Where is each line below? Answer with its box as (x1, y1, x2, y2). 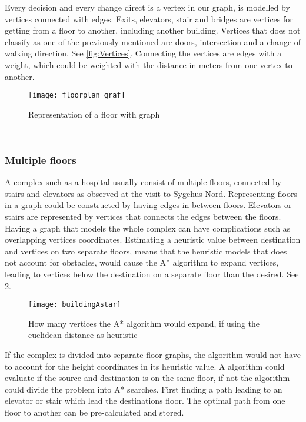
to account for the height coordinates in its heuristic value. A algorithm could (5, 360, 285, 372)
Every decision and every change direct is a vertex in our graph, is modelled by (5, 1, 290, 13)
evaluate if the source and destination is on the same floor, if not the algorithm (5, 371, 290, 384)
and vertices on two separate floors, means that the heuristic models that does (5, 245, 287, 257)
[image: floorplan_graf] (28, 91, 125, 100)
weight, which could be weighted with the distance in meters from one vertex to (5, 58, 292, 71)
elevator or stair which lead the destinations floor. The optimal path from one (5, 394, 285, 407)
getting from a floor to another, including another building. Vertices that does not (5, 24, 301, 36)
